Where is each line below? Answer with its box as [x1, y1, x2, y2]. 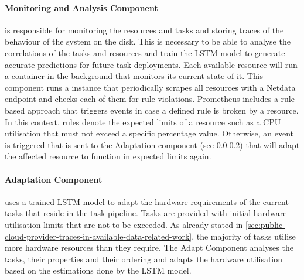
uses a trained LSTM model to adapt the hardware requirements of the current [5, 195, 289, 207]
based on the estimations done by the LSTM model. [5, 264, 192, 276]
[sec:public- [245, 218, 285, 230]
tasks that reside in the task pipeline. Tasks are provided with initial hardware [5, 207, 287, 219]
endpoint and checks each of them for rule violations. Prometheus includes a [5, 93, 278, 105]
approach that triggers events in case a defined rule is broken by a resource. [27, 104, 299, 116]
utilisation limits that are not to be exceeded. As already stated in [5, 218, 243, 230]
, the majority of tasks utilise [192, 230, 296, 242]
